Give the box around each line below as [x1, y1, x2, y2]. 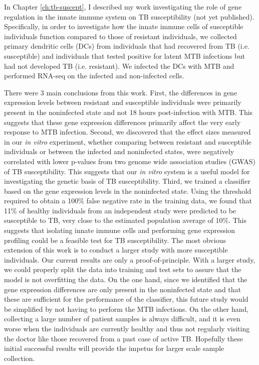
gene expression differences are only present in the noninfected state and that [4, 284, 241, 294]
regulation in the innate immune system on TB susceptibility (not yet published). [4, 11, 254, 22]
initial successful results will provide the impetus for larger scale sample [4, 343, 224, 353]
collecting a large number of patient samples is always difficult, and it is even [4, 313, 240, 324]
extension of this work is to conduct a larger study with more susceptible [4, 245, 228, 255]
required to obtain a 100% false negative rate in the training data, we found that [4, 195, 252, 206]
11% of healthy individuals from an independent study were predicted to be [4, 205, 236, 215]
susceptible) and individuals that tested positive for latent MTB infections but [4, 50, 245, 61]
